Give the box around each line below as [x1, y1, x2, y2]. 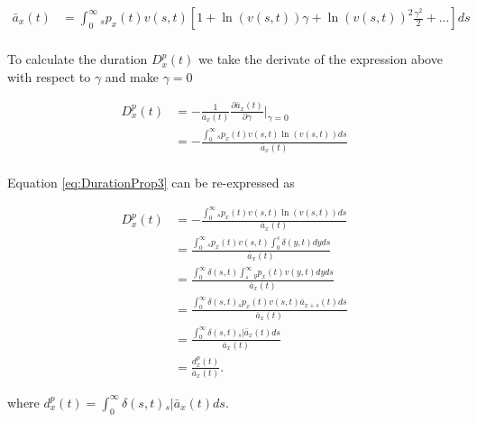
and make [105, 67, 159, 86]
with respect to [7, 67, 91, 86]
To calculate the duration [7, 50, 148, 69]
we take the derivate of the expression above [198, 50, 443, 69]
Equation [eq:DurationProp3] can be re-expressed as [7, 172, 295, 191]
